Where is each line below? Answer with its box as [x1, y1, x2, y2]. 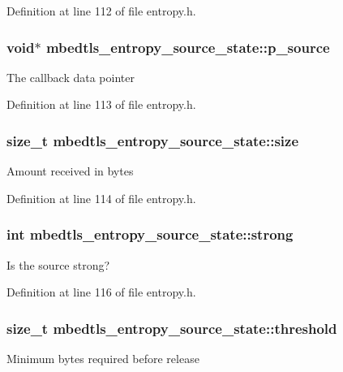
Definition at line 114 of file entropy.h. [6, 189, 196, 206]
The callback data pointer [6, 68, 135, 85]
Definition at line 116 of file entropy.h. [6, 283, 196, 301]
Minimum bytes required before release [6, 350, 199, 367]
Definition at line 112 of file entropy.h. [6, 2, 196, 19]
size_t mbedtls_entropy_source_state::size [6, 130, 299, 150]
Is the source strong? [6, 256, 110, 273]
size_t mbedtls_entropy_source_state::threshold [6, 318, 337, 338]
